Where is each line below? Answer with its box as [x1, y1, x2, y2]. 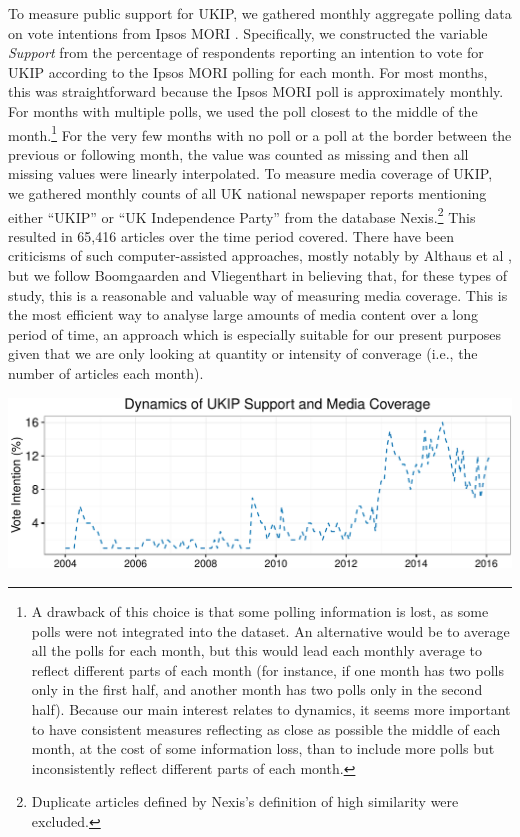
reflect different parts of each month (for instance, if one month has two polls [31, 659, 504, 680]
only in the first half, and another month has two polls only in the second [31, 679, 483, 700]
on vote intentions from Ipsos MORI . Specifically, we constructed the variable [8, 22, 488, 43]
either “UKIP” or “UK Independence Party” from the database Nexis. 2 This [8, 203, 476, 227]
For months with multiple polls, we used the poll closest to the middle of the [8, 100, 478, 121]
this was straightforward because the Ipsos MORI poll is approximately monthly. [8, 81, 504, 102]
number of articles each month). [8, 363, 204, 383]
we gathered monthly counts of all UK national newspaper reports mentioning [8, 183, 487, 203]
